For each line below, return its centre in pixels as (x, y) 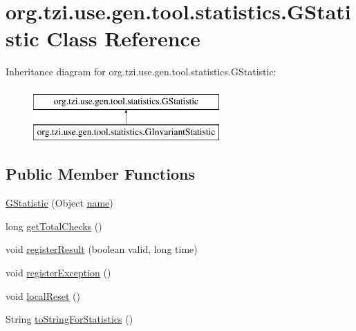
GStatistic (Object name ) (59, 203)
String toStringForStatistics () (69, 319)
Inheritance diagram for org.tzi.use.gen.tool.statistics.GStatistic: (141, 72)
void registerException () (58, 273)
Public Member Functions (100, 174)
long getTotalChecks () (54, 226)
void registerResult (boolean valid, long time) (102, 249)
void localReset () (43, 295)
